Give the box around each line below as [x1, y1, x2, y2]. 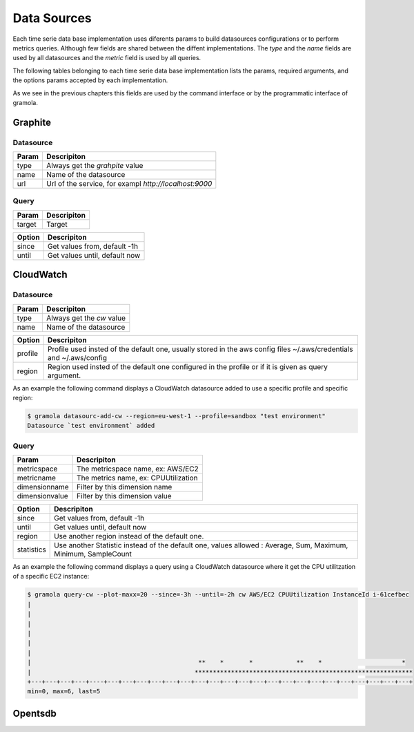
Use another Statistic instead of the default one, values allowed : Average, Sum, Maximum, [54, 541, 348, 550]
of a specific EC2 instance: [12, 572, 90, 581]
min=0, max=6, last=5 [27, 688, 101, 695]
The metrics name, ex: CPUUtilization [76, 473, 198, 483]
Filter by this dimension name [76, 482, 172, 492]
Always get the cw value [46, 313, 126, 323]
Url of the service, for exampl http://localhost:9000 [46, 179, 213, 189]
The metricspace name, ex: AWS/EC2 [76, 464, 199, 473]
